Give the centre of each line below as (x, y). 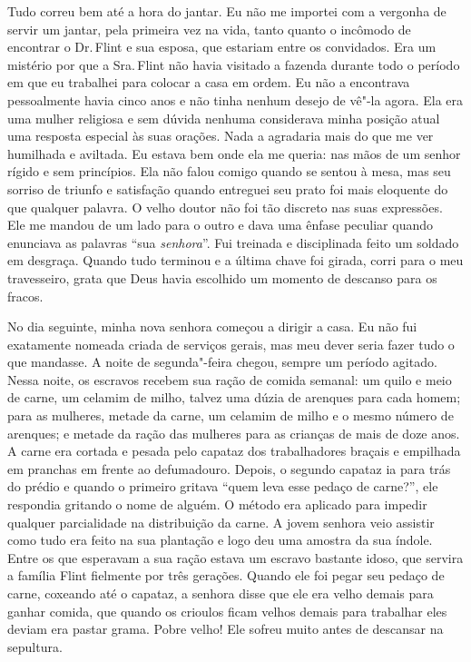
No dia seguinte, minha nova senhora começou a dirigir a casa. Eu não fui (212, 326)
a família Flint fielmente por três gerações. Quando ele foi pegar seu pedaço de (226, 575)
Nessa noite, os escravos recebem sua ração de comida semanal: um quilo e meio (230, 379)
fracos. (25, 296)
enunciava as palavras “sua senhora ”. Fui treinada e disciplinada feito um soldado (233, 242)
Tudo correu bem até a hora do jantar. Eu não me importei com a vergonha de (227, 11)
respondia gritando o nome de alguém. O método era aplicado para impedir (217, 504)
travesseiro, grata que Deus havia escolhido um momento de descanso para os (222, 277)
